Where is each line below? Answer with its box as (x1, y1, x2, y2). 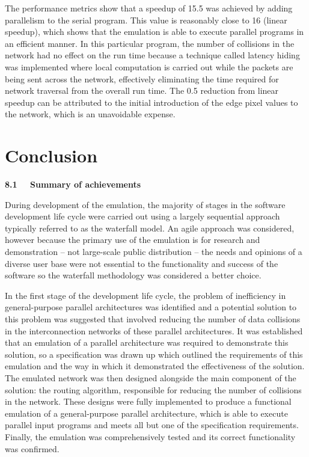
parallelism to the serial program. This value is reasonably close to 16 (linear (5, 13, 287, 26)
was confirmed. (5, 442, 60, 455)
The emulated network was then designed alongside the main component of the (5, 371, 296, 384)
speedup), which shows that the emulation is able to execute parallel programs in (5, 25, 304, 38)
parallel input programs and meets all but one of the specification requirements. (5, 419, 299, 431)
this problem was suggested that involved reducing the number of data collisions (5, 313, 301, 325)
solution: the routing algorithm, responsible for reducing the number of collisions (5, 383, 302, 396)
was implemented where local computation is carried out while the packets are (5, 60, 293, 73)
